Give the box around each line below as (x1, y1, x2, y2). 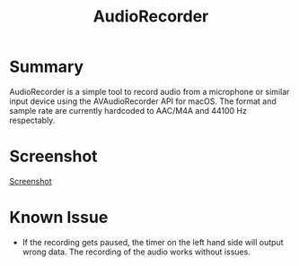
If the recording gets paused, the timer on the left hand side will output (22, 236, 285, 247)
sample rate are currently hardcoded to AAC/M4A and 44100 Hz (9, 105, 247, 116)
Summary (9, 56, 84, 77)
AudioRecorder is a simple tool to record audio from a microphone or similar (9, 86, 290, 97)
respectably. (9, 115, 56, 125)
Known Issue (9, 208, 109, 227)
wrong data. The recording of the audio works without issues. (22, 246, 251, 257)
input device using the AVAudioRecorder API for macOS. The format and (9, 96, 277, 107)
